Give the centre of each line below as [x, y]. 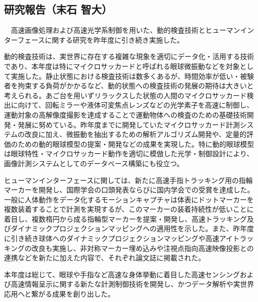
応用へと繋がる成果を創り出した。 [60, 294]
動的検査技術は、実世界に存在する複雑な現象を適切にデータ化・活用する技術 [129, 56]
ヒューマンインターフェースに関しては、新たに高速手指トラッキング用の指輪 [129, 180]
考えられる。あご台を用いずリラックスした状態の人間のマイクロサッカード [126, 95]
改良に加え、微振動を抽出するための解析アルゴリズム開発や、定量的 [135, 134]
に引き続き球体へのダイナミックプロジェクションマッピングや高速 [112, 238]
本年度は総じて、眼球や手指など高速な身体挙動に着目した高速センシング [122, 274]
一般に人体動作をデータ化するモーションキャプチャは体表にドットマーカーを [129, 199]
